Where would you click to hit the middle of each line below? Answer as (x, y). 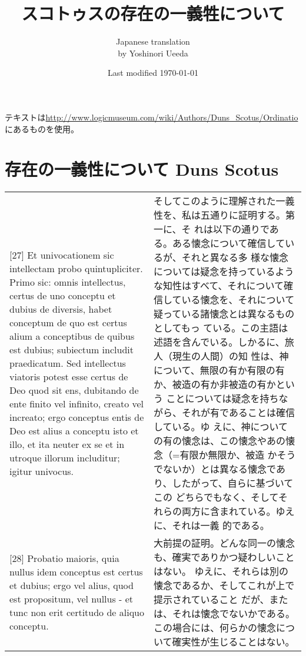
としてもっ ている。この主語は (221, 328)
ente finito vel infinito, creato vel (77, 403)
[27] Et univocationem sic (62, 255)
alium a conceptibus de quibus (72, 336)
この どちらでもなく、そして (216, 497)
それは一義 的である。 (221, 526)
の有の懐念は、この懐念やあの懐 (224, 441)
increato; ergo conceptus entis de (77, 417)
